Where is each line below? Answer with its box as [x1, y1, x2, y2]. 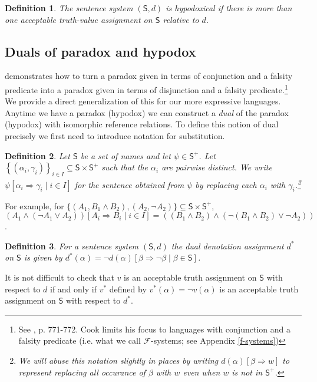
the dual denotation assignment [171, 239, 284, 252]
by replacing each [195, 178, 257, 190]
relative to [163, 13, 199, 25]
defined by [109, 282, 147, 295]
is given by [24, 251, 62, 264]
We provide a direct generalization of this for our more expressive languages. [5, 95, 281, 107]
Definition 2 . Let [5, 149, 70, 162]
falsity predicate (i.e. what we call [18, 334, 141, 347]
